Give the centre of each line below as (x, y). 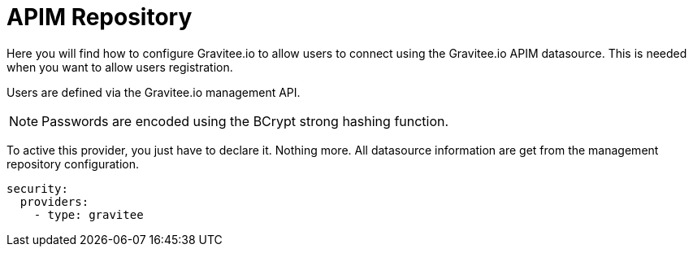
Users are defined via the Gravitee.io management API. (154, 92)
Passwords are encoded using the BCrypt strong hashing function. (245, 121)
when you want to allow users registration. (120, 67)
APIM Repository (100, 17)
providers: (54, 201)
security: (37, 188)
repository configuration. (73, 164)
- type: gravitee (89, 214)
